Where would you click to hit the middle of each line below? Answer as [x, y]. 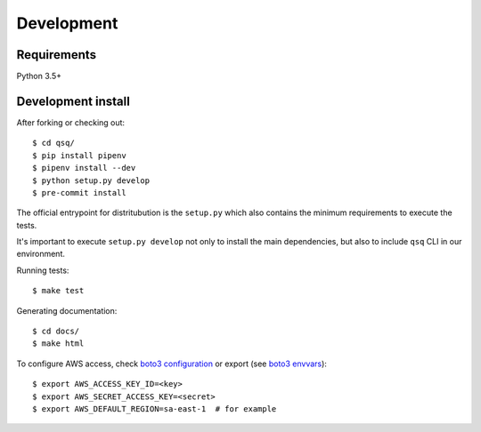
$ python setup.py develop [91, 180]
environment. [41, 254]
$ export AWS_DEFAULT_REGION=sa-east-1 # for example [155, 409]
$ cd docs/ [56, 332]
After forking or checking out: [70, 122]
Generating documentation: [67, 310]
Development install [73, 101]
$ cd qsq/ [53, 143]
